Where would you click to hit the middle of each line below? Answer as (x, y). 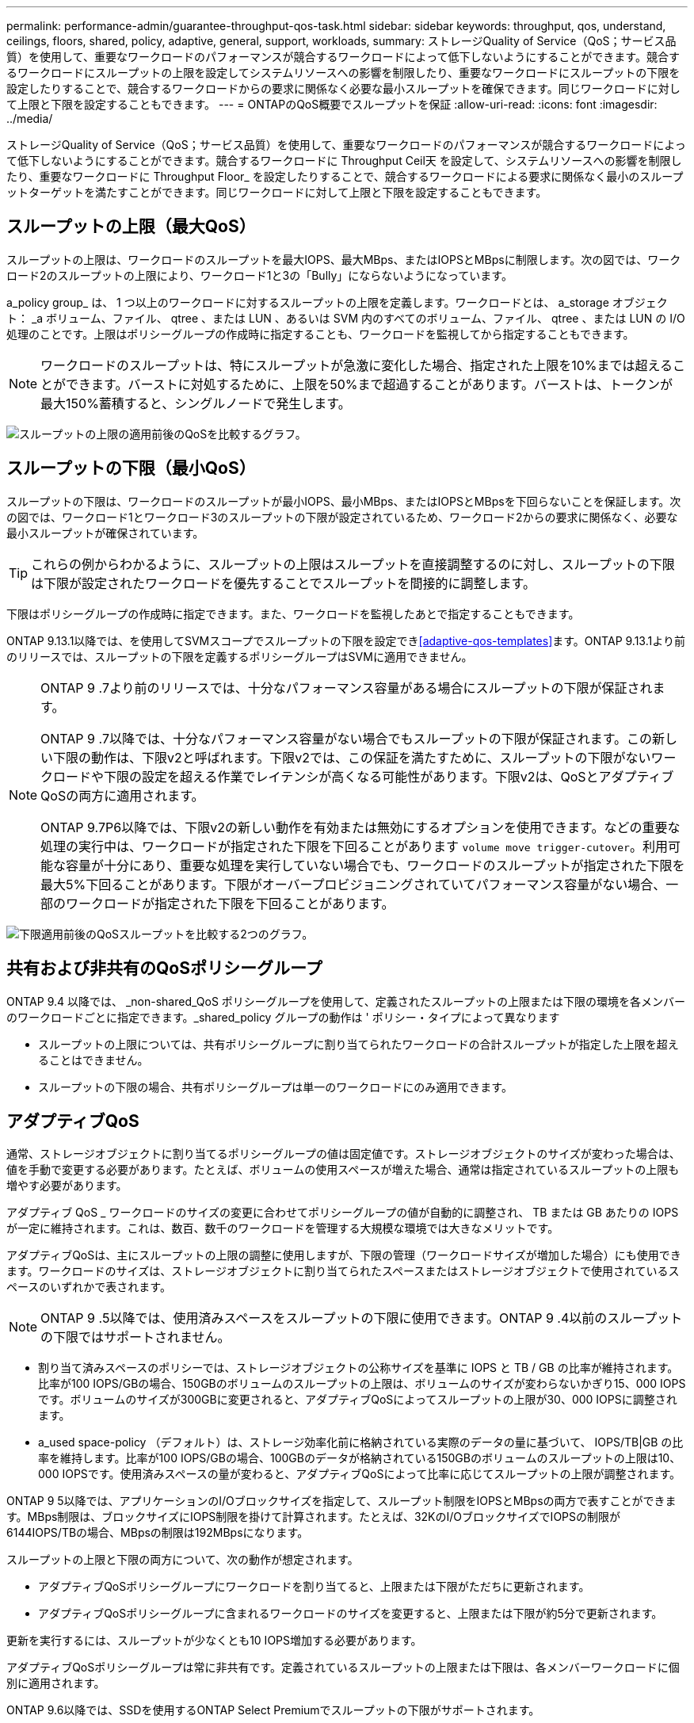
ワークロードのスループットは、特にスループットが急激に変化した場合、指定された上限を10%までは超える (357, 365)
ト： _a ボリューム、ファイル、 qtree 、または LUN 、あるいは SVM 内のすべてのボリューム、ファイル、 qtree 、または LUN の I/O (346, 318)
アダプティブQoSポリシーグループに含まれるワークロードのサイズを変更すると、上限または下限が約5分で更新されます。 (351, 1614)
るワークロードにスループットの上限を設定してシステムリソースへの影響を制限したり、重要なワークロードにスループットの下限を (343, 73)
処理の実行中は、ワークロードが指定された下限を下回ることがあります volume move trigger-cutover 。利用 (354, 846)
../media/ (30, 118)
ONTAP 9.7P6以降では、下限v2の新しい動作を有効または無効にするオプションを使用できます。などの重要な (360, 827)
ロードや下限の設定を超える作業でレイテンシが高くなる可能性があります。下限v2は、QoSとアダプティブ (364, 776)
